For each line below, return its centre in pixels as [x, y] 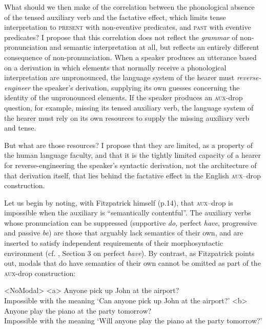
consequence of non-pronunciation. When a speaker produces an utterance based [130, 57]
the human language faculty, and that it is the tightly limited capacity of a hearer [133, 155]
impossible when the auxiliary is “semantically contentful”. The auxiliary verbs [128, 213]
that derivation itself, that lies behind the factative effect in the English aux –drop [132, 175]
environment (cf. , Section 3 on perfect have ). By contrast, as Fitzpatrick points [129, 253]
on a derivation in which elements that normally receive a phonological [115, 67]
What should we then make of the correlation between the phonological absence [129, 7]
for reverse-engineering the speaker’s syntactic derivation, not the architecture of [130, 165]
